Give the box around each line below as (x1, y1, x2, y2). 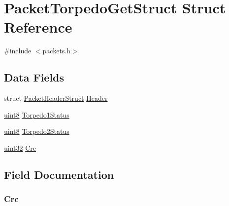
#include (4, 45, 32, 56)
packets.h (42, 45, 71, 56)
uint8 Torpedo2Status (4, 126, 69, 136)
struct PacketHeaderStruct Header (4, 93, 108, 103)
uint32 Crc (4, 142, 36, 153)
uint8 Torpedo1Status (4, 109, 69, 120)
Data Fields (4, 70, 65, 85)
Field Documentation (4, 166, 114, 182)
